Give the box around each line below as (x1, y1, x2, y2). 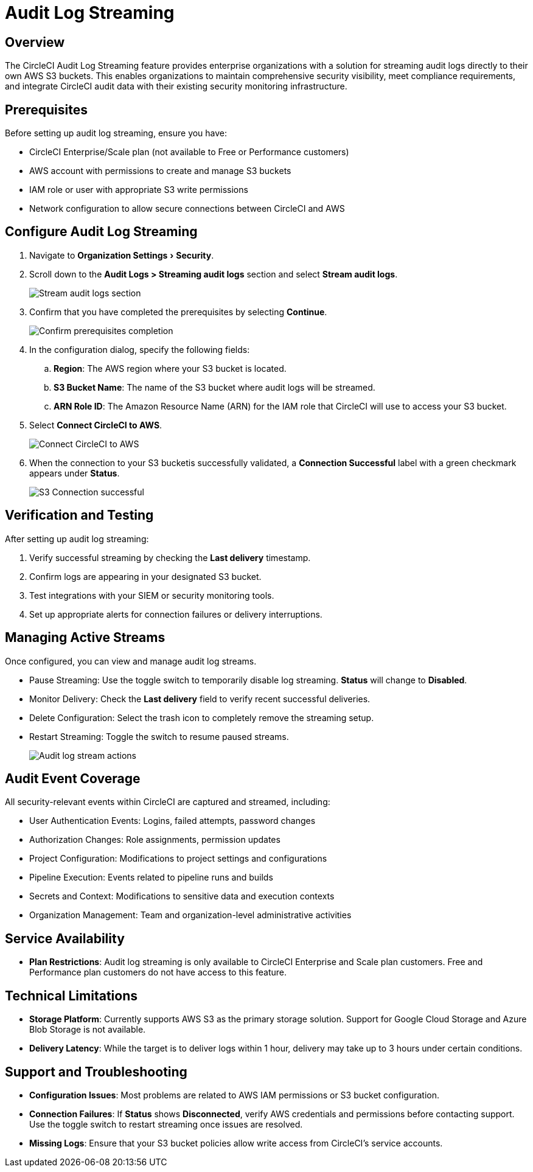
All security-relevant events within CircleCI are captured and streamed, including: (5, 797, 330, 807)
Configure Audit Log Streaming (5, 224, 198, 240)
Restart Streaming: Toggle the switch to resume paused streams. (29, 731, 289, 742)
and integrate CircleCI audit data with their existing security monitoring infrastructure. (5, 81, 347, 92)
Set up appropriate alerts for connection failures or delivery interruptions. (29, 609, 322, 619)
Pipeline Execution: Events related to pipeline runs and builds (29, 872, 273, 883)
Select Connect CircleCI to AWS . (29, 419, 162, 430)
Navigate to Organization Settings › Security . (29, 249, 214, 260)
